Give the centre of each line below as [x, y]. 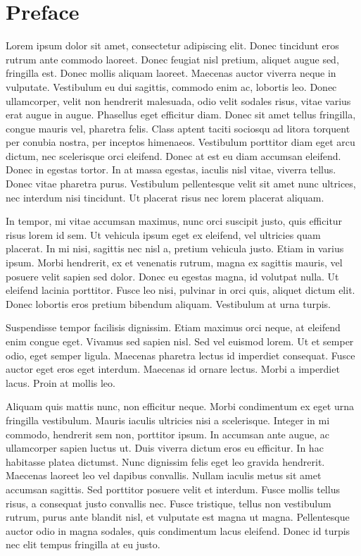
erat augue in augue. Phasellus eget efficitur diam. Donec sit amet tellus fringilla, [181, 115]
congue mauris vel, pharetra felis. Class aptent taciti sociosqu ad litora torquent [178, 128]
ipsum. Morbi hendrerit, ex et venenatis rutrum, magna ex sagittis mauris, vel [174, 262]
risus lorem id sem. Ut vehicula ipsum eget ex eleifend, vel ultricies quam [163, 234]
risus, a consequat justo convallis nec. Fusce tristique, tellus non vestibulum [169, 503]
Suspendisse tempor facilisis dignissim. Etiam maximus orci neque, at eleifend [173, 327]
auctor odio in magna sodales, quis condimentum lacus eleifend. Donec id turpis [178, 530]
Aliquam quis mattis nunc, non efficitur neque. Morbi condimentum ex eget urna [180, 406]
